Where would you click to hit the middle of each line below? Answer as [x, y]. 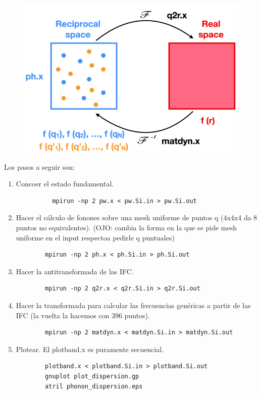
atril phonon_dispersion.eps [94, 386]
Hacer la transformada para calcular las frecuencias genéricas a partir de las [133, 305]
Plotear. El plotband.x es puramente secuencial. [90, 349]
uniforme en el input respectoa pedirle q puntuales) [95, 237]
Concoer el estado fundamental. [65, 184]
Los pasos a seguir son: [39, 166]
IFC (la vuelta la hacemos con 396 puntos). [83, 315]
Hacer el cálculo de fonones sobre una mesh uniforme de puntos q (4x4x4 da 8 [137, 217]
